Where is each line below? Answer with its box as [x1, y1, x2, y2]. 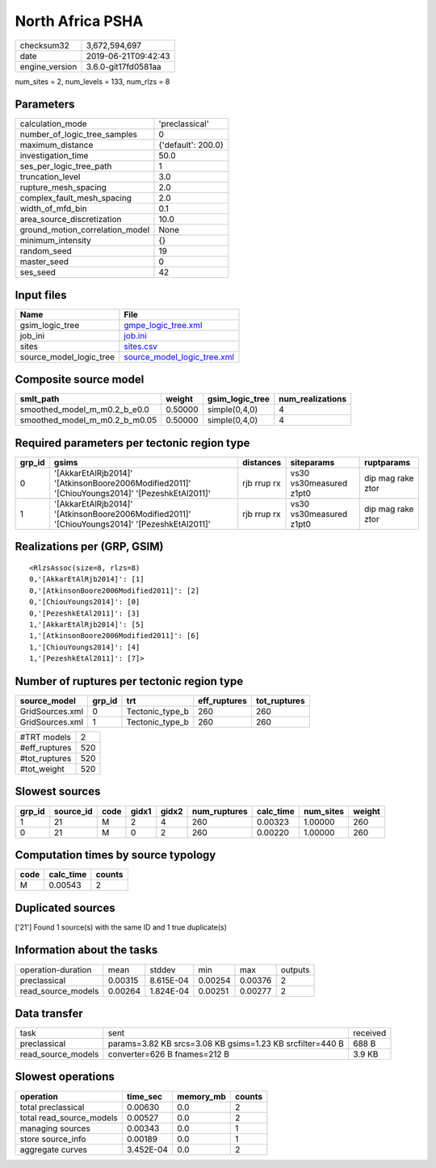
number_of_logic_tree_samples [19, 129, 137, 141]
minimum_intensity [19, 235, 92, 246]
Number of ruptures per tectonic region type [15, 674, 244, 688]
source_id [53, 805, 93, 817]
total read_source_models [19, 1111, 119, 1123]
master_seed [19, 256, 69, 267]
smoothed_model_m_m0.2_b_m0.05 [19, 414, 157, 426]
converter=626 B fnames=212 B [107, 1048, 230, 1060]
